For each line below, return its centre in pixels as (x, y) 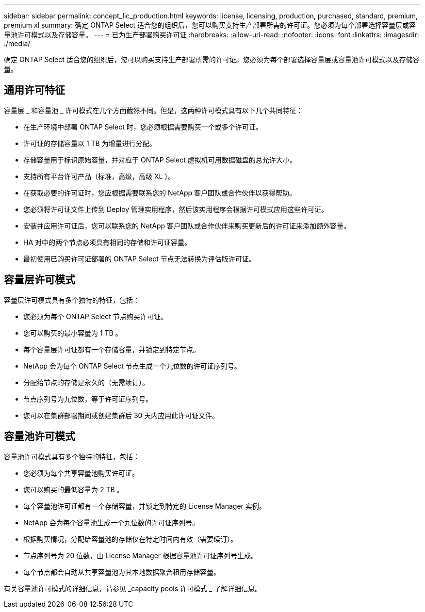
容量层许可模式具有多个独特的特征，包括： (72, 300)
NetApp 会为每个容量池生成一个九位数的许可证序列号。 (111, 522)
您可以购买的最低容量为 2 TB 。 (74, 489)
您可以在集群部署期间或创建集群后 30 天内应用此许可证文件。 (121, 415)
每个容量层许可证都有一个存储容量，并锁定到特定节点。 (112, 349)
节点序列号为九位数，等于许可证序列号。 (88, 399)
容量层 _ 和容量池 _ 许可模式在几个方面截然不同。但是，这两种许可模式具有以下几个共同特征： (154, 110)
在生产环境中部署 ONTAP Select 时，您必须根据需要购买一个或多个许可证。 (143, 127)
